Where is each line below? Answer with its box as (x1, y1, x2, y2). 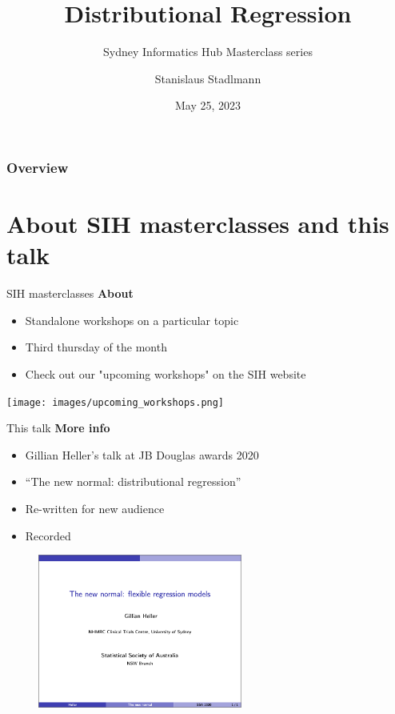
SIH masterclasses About (6, 285, 134, 302)
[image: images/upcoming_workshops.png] (6, 396, 225, 408)
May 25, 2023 (174, 97, 241, 114)
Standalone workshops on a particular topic (25, 311, 239, 328)
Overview (6, 157, 69, 177)
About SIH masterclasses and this (6, 207, 389, 240)
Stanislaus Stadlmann (154, 70, 261, 86)
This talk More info (6, 419, 110, 436)
